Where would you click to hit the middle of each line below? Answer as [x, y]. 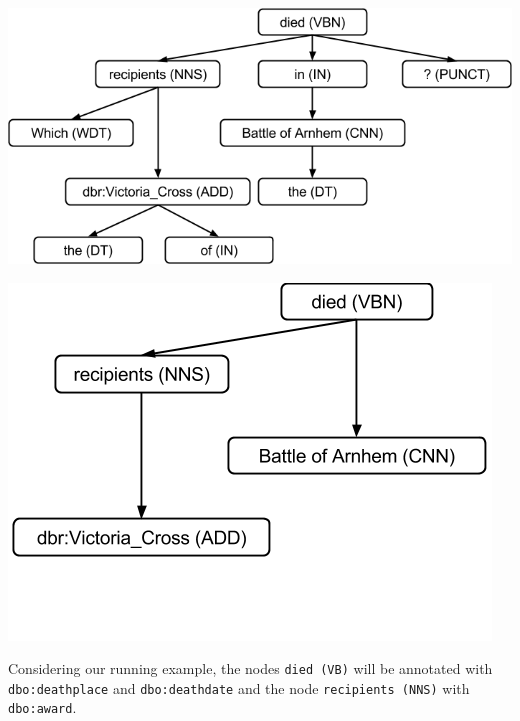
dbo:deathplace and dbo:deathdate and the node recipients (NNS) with [239, 687]
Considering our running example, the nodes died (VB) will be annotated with [250, 668]
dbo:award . [42, 707]
